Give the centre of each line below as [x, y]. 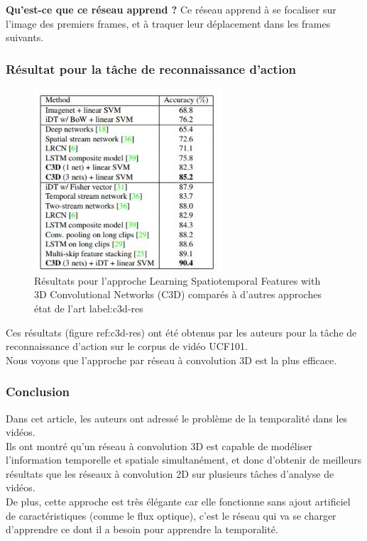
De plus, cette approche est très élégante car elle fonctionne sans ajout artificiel [178, 502]
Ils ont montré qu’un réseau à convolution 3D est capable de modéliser [159, 446]
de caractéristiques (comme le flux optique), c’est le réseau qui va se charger [171, 515]
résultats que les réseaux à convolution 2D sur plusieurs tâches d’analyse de [170, 473]
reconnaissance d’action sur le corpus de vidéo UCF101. [127, 346]
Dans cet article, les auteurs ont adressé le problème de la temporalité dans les [177, 418]
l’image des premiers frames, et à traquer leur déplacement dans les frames [168, 23]
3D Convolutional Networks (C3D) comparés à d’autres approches [178, 294]
